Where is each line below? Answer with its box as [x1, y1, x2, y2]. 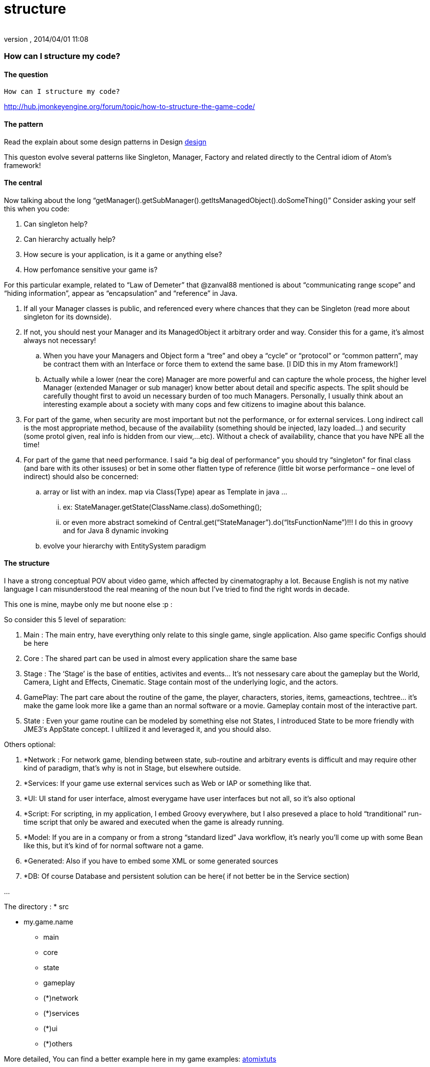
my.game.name [24, 918, 73, 926]
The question [4, 70, 48, 79]
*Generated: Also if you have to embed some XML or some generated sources [24, 857, 278, 865]
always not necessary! [24, 336, 96, 345]
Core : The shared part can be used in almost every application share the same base [24, 654, 297, 663]
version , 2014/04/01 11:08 [4, 34, 88, 43]
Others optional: [4, 740, 56, 749]
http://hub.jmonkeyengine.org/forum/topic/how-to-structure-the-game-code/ [4, 102, 255, 111]
